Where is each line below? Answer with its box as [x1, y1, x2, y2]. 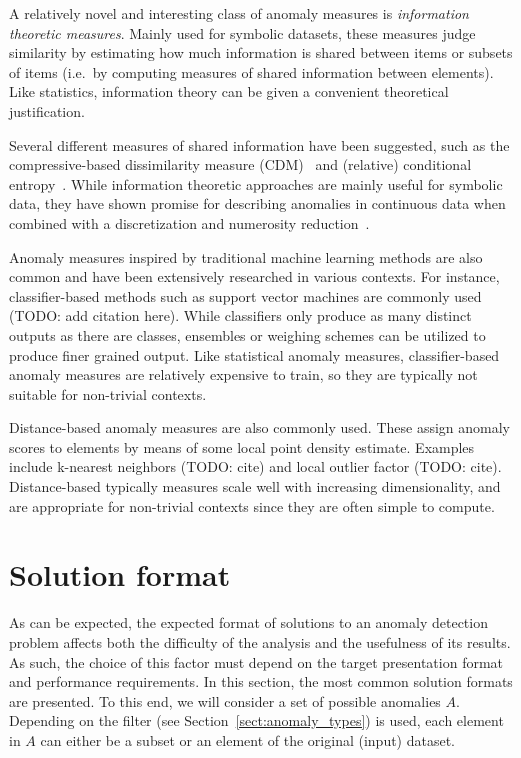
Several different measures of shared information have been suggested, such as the [9, 134, 510, 155]
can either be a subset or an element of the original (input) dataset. [40, 729, 456, 750]
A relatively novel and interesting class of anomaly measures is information [9, 3, 469, 23]
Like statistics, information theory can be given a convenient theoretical [9, 81, 449, 102]
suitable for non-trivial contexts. [9, 383, 207, 404]
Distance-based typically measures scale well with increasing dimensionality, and [9, 476, 501, 497]
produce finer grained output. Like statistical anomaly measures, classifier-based [9, 344, 500, 365]
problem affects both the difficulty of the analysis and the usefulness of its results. [9, 631, 511, 652]
